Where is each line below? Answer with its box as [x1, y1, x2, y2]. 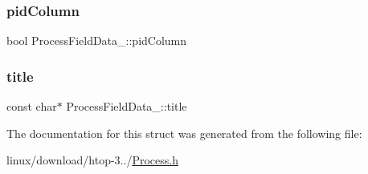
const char [6, 98, 57, 115]
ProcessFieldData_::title [66, 98, 187, 115]
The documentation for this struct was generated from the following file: [6, 124, 362, 141]
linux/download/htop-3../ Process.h [6, 152, 178, 168]
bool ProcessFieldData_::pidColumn [6, 32, 187, 49]
